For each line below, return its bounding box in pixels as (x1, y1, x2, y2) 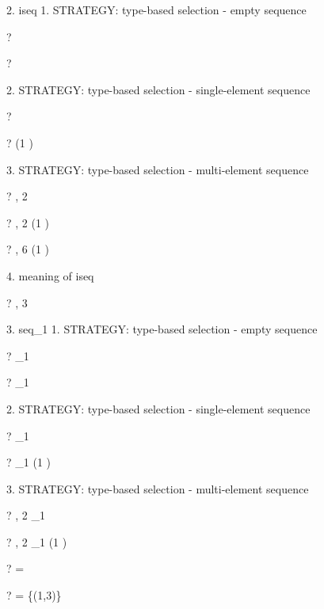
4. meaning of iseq (6, 267, 94, 284)
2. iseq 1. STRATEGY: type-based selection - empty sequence (6, 2, 307, 17)
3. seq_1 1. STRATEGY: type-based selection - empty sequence (6, 321, 318, 337)
